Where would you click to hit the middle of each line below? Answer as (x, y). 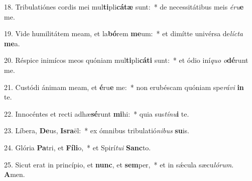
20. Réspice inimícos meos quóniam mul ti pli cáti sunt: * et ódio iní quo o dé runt (126, 60)
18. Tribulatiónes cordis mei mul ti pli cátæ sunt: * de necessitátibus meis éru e (124, 7)
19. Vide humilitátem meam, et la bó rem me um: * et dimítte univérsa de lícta (123, 33)
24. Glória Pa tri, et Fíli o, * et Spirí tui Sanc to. (78, 147)
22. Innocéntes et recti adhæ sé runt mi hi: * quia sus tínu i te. (97, 113)
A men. (15, 174)
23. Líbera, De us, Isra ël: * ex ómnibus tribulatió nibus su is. (97, 130)
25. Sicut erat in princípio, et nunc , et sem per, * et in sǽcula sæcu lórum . (119, 164)
